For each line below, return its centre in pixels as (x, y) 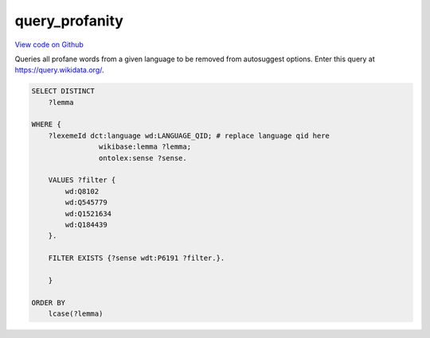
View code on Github (49, 45)
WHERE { (46, 124)
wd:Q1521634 (88, 214)
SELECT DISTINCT (63, 91)
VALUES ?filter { (82, 180)
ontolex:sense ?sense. (143, 158)
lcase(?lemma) (76, 314)
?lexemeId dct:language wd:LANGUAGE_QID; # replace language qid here (189, 136)
